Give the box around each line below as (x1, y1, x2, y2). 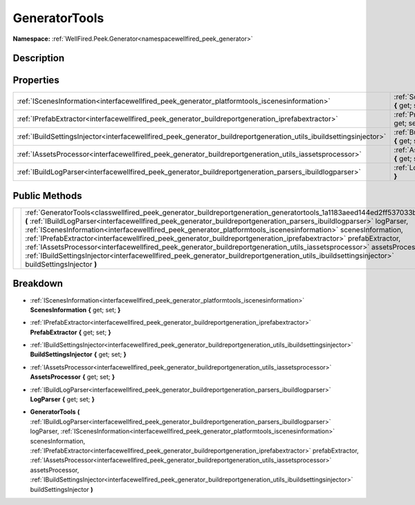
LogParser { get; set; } (30, 395, 95, 403)
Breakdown (12, 278, 64, 289)
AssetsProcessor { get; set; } (30, 373, 116, 381)
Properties (12, 75, 59, 86)
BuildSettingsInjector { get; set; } (30, 350, 127, 359)
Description (12, 53, 65, 64)
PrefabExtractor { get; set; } (30, 328, 111, 336)
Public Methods (12, 190, 82, 202)
